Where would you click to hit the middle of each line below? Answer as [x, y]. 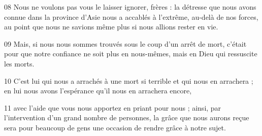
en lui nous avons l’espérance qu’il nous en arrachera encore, [98, 91]
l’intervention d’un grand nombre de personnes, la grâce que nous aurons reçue [127, 117]
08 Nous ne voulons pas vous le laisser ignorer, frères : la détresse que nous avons [130, 7]
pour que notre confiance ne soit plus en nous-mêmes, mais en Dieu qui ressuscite [131, 54]
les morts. [19, 63]
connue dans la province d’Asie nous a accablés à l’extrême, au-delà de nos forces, [131, 16]
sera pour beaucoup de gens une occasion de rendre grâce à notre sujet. [115, 127]
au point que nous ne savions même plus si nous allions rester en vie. [111, 27]
